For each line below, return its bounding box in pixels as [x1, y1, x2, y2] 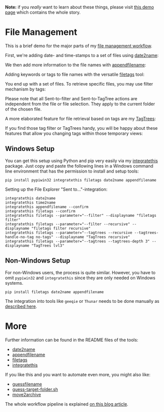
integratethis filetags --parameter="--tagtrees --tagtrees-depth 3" [5, 238, 150, 244]
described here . [5, 303, 37, 309]
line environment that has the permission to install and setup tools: [5, 168, 139, 174]
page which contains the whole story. [5, 9, 81, 15]
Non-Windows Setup [5, 257, 70, 265]
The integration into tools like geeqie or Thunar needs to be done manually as [5, 298, 160, 304]
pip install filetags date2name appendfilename [5, 290, 104, 294]
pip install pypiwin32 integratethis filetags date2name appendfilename [5, 177, 157, 182]
